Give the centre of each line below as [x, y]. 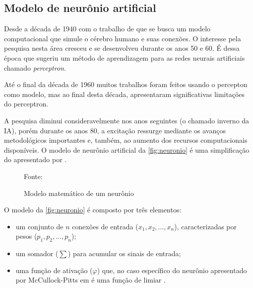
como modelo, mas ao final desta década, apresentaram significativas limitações [125, 94]
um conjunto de [39, 226]
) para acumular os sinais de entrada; [124, 253]
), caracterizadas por [206, 226]
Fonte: [33, 176]
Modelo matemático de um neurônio [79, 193]
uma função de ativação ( [54, 270]
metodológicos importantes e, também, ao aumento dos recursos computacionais [126, 140]
